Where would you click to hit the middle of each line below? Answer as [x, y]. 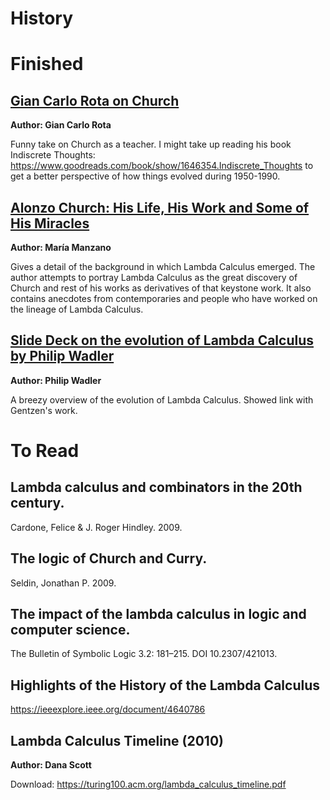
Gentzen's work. [44, 410]
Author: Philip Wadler [56, 380]
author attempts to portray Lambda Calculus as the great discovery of [154, 277]
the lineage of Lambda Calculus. [77, 309]
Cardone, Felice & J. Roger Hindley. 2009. [96, 527]
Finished [47, 64]
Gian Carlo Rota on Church [95, 100]
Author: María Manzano [61, 247]
